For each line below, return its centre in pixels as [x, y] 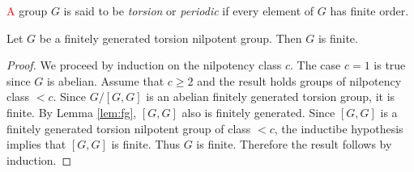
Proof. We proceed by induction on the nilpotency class [144, 65]
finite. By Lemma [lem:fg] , [72, 112]
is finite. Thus [145, 144]
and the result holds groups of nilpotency [299, 80]
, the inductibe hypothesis [339, 128]
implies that [36, 144]
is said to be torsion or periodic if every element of [189, 10]
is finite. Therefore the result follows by [294, 144]
